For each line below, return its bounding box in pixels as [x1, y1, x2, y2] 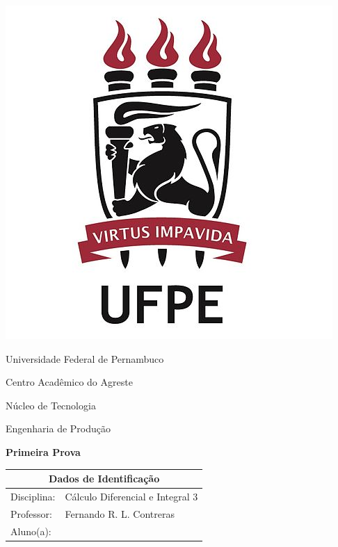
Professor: [10, 506, 52, 521]
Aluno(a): [10, 523, 51, 538]
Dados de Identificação [49, 471, 160, 486]
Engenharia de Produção [6, 421, 111, 436]
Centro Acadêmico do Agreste [6, 375, 133, 389]
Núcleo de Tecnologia [6, 398, 96, 412]
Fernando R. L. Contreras [65, 506, 175, 521]
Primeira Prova [6, 444, 81, 459]
